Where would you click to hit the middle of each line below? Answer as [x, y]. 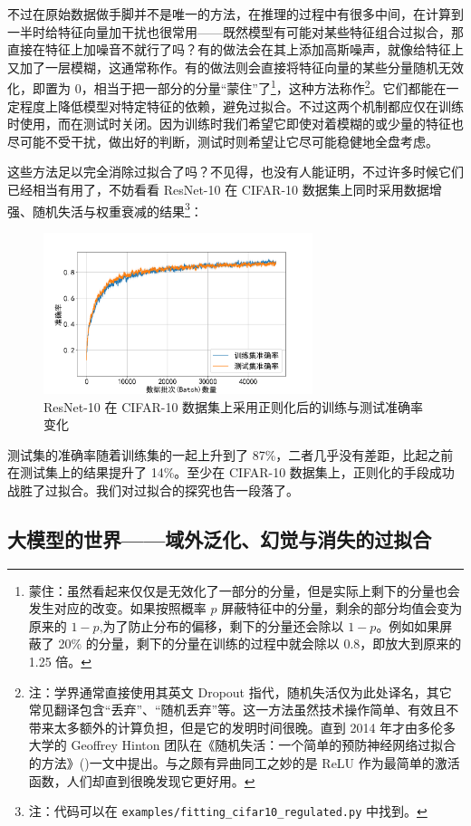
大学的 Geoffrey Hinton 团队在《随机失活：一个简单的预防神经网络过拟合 [242, 745]
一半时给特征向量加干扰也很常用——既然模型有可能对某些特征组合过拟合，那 [235, 31]
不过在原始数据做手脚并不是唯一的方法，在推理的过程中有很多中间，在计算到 [235, 14]
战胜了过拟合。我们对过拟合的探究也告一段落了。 [153, 490]
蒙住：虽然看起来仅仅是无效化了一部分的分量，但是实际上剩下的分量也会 [244, 590]
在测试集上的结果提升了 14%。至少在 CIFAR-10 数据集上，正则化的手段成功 [231, 472]
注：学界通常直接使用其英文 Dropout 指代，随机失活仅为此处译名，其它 [240, 692]
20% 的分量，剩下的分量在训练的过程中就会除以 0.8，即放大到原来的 [260, 644]
